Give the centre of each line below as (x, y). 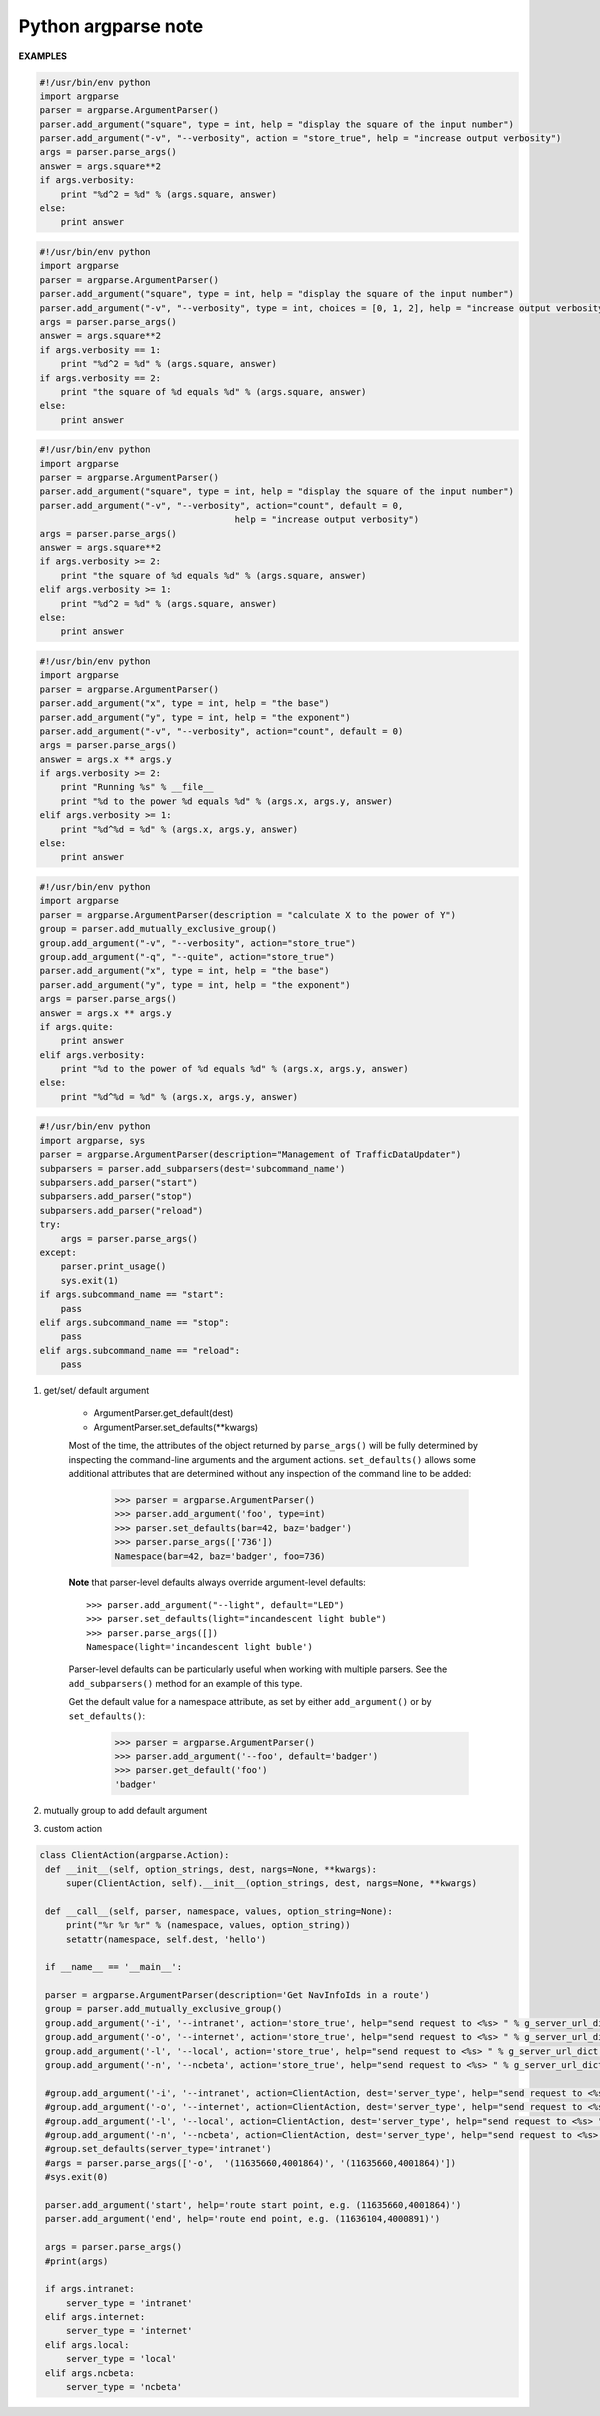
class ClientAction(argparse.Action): (134, 1855)
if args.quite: (76, 1026)
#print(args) (77, 2261)
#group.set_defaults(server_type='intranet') (158, 2149)
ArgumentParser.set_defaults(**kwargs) (176, 1427)
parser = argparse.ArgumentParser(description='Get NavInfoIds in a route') (237, 1995)
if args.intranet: (90, 2289)
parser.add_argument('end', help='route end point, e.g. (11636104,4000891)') (243, 2219)
